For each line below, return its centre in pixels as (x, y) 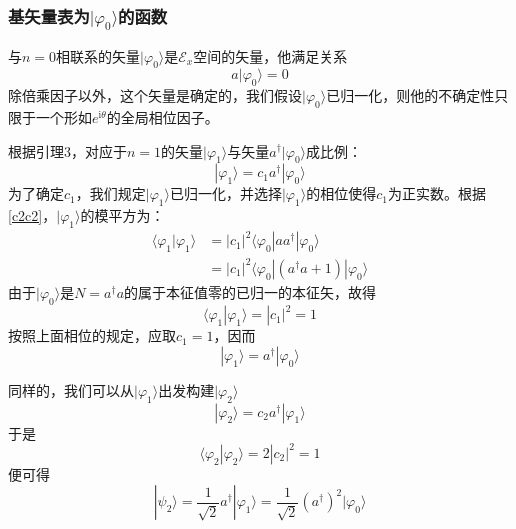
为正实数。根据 (436, 193)
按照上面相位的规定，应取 (92, 335)
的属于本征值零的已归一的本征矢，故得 (250, 292)
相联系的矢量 (98, 55)
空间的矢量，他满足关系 (270, 55)
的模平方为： (122, 215)
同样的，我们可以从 (71, 389)
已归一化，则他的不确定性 (410, 95)
